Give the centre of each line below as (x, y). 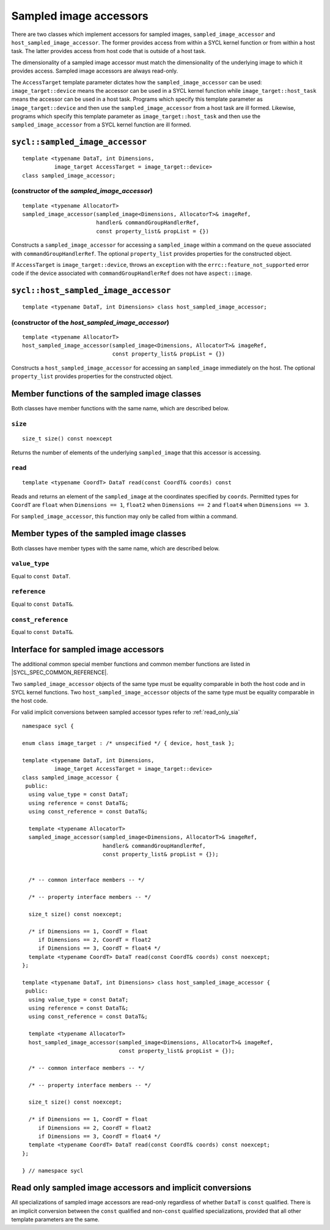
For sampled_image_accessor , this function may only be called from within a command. (124, 516)
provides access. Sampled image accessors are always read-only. (95, 71)
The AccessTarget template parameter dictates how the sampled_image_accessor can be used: (137, 82)
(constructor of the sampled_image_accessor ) (82, 191)
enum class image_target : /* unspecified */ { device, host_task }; (129, 743)
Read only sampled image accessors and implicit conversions (131, 1188)
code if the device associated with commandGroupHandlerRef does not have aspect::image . (132, 273)
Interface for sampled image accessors (88, 650)
